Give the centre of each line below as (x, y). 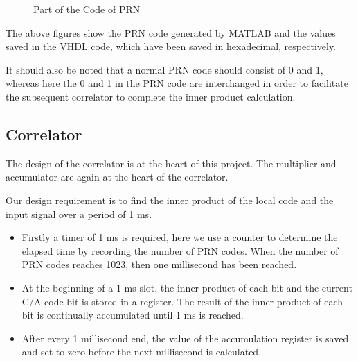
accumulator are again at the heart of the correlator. (117, 177)
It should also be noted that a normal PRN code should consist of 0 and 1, (164, 69)
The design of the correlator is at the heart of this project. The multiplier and (171, 163)
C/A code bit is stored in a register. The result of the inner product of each (182, 301)
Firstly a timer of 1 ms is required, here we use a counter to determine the (180, 237)
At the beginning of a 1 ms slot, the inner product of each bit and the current (187, 287)
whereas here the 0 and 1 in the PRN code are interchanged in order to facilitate (177, 83)
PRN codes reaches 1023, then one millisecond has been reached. (159, 264)
